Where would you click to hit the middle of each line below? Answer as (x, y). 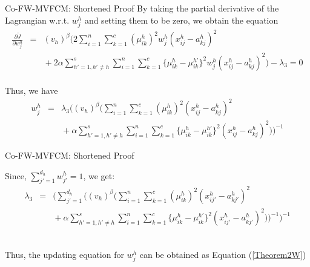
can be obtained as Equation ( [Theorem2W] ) (223, 254)
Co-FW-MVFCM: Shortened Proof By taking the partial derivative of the (142, 8)
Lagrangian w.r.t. (37, 20)
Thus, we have (31, 91)
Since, (16, 175)
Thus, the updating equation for (64, 254)
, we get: (99, 175)
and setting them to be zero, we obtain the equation (181, 20)
